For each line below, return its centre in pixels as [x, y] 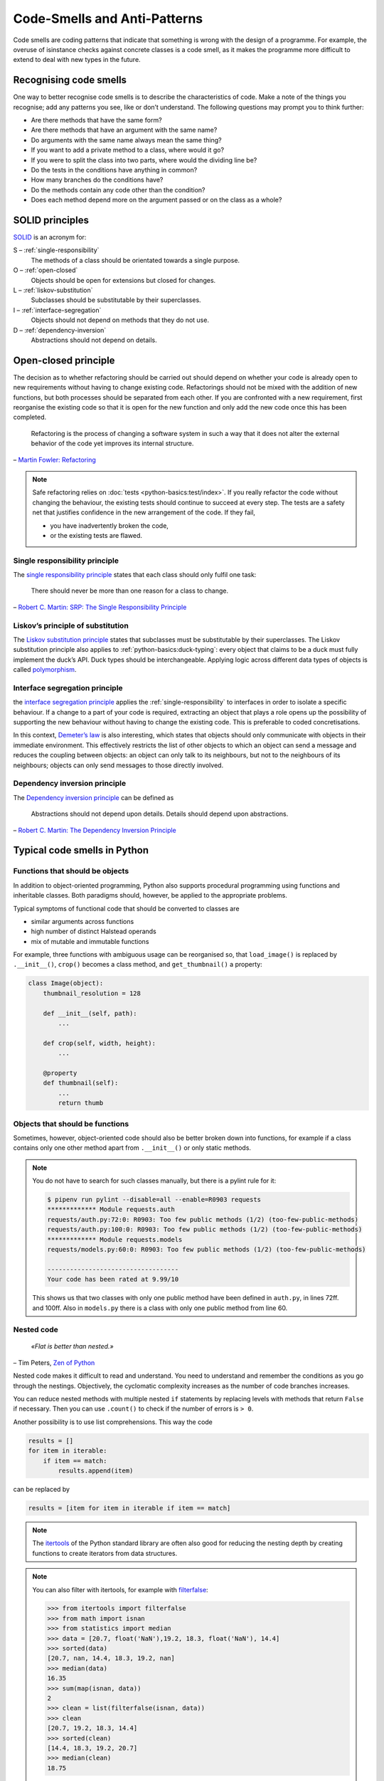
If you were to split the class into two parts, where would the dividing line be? [144, 160]
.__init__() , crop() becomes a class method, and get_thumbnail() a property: [138, 965]
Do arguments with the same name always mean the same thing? [126, 140]
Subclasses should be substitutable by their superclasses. [116, 300]
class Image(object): [66, 983]
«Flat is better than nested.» [72, 1346]
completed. [30, 417]
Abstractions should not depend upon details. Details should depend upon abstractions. [160, 814]
